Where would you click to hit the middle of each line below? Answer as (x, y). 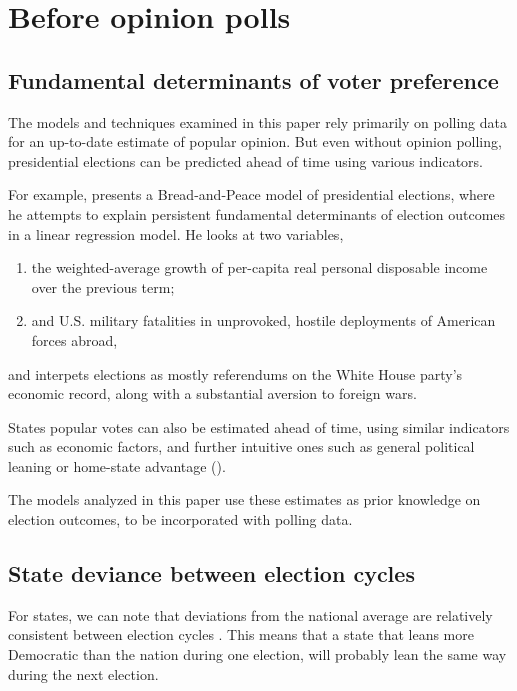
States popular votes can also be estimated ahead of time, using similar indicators (259, 426)
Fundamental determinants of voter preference (253, 79)
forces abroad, (74, 339)
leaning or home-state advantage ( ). (117, 465)
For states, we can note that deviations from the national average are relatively (250, 614)
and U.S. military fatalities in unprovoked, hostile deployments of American (263, 320)
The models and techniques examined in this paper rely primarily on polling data (257, 121)
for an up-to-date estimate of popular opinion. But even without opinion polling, (255, 141)
